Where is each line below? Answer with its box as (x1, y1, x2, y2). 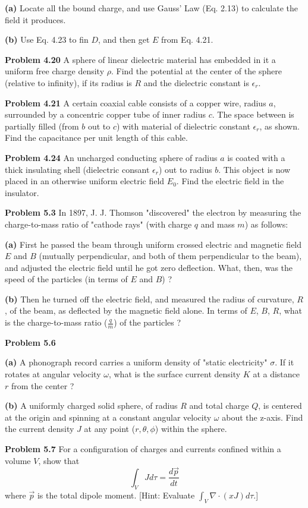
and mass (200, 217, 235, 230)
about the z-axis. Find (222, 411, 303, 423)
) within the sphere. (155, 422, 227, 435)
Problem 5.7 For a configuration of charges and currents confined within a (5, 443, 281, 455)
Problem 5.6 (5, 336, 56, 348)
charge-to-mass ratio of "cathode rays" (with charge (5, 217, 192, 230)
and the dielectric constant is (143, 76, 249, 89)
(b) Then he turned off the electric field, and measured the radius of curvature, (5, 292, 294, 305)
